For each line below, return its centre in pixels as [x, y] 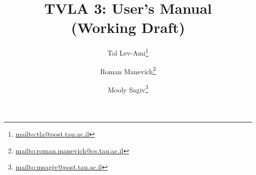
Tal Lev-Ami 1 [128, 52]
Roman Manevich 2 [128, 70]
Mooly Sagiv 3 [128, 88]
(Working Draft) [128, 27]
